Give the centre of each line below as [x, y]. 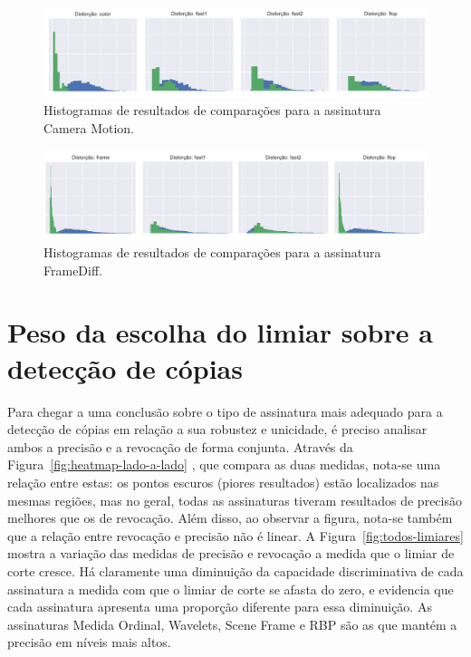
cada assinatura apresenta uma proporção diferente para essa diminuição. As [220, 607]
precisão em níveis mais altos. [89, 642]
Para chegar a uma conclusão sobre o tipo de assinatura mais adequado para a [225, 411]
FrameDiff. [73, 270]
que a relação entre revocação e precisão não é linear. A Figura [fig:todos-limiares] [235, 535]
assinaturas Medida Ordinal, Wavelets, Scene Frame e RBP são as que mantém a [232, 624]
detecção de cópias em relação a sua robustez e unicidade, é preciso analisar [217, 429]
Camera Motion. [89, 127]
